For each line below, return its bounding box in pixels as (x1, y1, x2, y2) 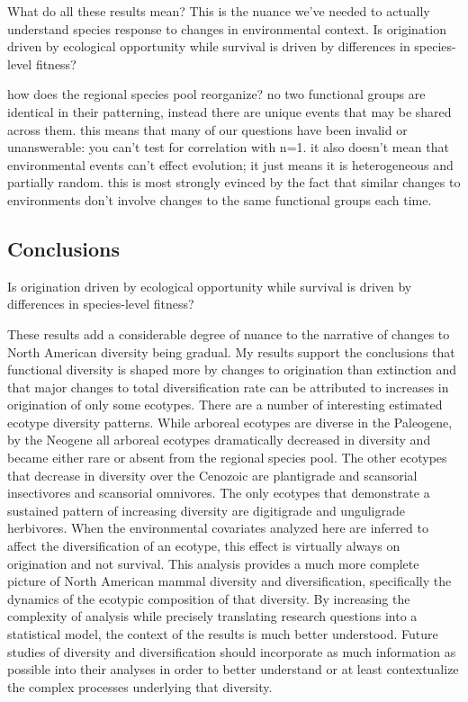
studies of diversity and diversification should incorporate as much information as (7, 642, 456, 661)
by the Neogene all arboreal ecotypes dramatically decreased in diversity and (7, 430, 431, 449)
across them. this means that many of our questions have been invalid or (7, 120, 408, 139)
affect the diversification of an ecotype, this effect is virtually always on (7, 536, 400, 555)
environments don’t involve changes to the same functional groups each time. (7, 190, 432, 209)
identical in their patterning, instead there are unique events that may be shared (7, 102, 452, 121)
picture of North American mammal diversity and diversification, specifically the (7, 571, 452, 590)
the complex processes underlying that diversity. (7, 677, 273, 696)
